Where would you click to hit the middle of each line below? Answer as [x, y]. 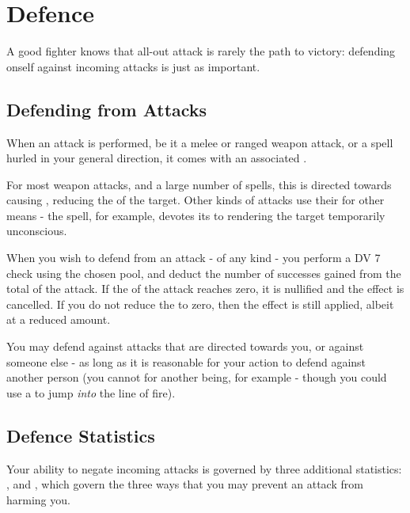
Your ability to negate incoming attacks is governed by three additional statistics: [204, 468]
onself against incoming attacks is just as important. [133, 66]
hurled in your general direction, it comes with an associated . [157, 158]
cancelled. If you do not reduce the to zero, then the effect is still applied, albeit [200, 304]
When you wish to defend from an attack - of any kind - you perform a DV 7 [194, 258]
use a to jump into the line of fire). [91, 392]
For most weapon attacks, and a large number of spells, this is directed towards [199, 184]
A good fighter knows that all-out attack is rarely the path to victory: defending [201, 51]
